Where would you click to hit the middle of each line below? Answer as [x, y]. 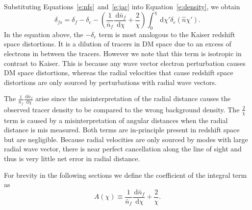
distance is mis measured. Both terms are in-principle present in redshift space [122, 130]
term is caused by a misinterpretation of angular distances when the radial [116, 120]
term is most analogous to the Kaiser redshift [167, 34]
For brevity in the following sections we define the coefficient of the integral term [126, 175]
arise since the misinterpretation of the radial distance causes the [133, 98]
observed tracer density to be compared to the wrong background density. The [122, 109]
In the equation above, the [44, 34]
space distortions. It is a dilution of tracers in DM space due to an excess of [118, 44]
